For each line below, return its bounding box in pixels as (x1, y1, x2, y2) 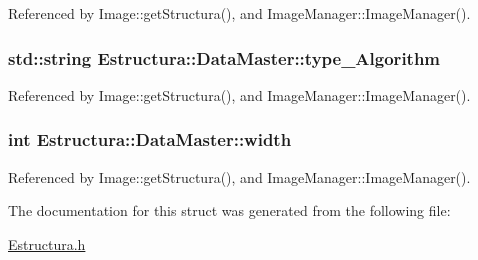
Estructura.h (8, 233, 86, 254)
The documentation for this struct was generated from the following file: (8, 200, 451, 221)
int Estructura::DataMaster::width (8, 127, 292, 152)
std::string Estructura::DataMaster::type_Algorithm (8, 45, 441, 70)
